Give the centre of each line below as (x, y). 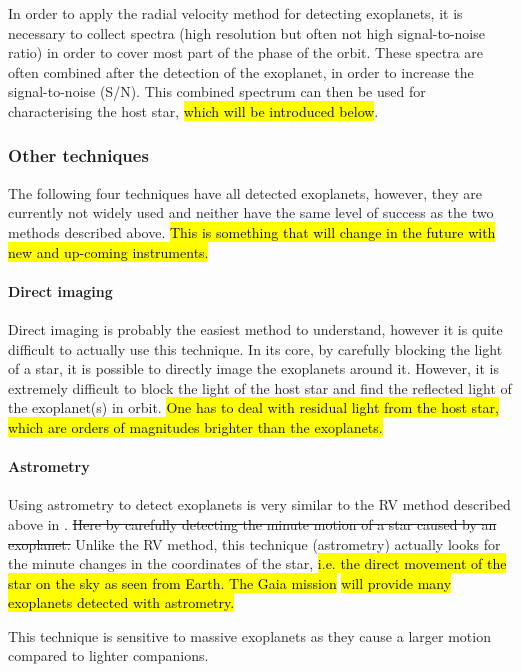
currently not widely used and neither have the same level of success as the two (251, 212)
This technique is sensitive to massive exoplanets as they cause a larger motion (249, 635)
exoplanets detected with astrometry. (121, 602)
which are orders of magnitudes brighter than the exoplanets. (195, 426)
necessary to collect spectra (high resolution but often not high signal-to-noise (246, 32)
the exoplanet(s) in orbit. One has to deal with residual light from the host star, (253, 407)
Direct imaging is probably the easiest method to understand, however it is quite (255, 328)
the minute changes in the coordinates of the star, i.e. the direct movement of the (257, 563)
